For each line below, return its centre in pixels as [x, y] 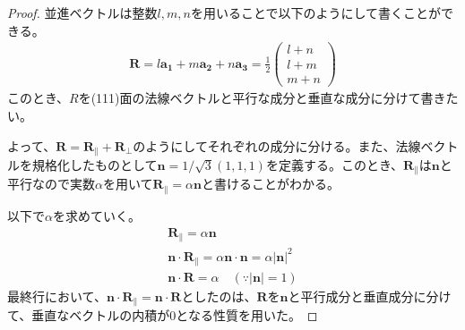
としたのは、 [219, 296]
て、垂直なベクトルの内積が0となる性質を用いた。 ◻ [163, 315]
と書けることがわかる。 [270, 184]
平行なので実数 [51, 184]
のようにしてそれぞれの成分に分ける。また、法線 [277, 145]
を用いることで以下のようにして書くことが [316, 13]
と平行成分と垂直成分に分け [370, 296]
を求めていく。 [96, 215]
